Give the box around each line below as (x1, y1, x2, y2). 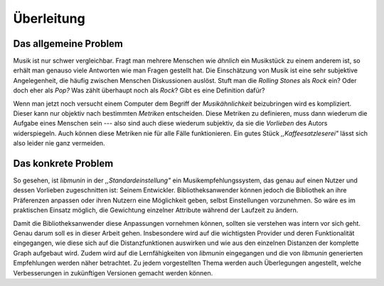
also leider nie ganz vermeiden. (13, 139, 106, 148)
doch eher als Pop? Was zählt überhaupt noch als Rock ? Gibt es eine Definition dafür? (13, 86, 266, 95)
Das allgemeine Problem (13, 38, 124, 50)
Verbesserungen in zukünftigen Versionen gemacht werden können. (13, 268, 213, 277)
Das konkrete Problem (13, 158, 114, 170)
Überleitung (13, 11, 85, 26)
